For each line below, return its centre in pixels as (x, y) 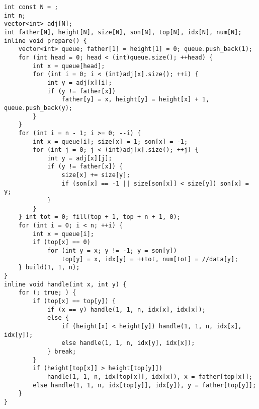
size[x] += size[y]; (96, 175)
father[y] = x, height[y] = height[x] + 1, (136, 100)
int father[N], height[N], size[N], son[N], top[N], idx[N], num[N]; (123, 32)
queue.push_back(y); (38, 108)
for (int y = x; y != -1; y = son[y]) (112, 251)
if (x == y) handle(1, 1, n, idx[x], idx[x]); (126, 309)
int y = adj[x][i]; (79, 82)
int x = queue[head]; (69, 66)
